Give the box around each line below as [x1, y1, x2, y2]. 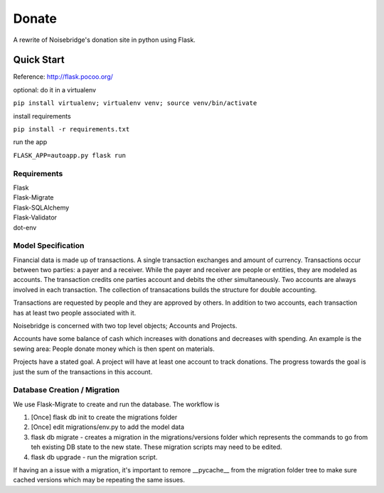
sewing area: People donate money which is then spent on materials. [13, 345, 215, 353]
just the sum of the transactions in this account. [13, 367, 153, 376]
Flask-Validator [13, 213, 57, 222]
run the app [13, 138, 48, 146]
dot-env [13, 223, 37, 232]
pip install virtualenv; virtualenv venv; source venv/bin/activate [13, 99, 257, 107]
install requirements [13, 112, 71, 120]
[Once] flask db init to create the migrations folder [31, 413, 178, 422]
